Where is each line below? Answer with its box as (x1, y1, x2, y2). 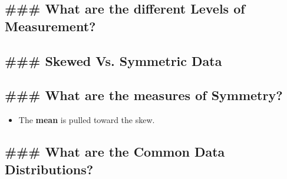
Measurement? (5, 16, 96, 35)
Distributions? (5, 160, 94, 178)
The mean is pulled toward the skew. (18, 114, 155, 126)
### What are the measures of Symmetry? (5, 86, 283, 104)
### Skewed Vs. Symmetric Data (5, 51, 222, 69)
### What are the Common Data (5, 142, 225, 161)
